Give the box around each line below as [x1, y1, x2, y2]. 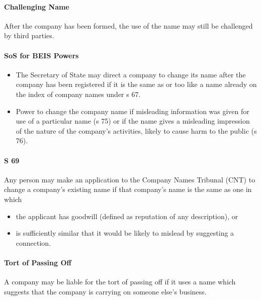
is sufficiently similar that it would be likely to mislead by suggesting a [16, 228, 234, 238]
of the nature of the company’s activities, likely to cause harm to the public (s [16, 125, 257, 136]
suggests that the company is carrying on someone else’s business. [4, 286, 207, 296]
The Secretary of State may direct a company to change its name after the [16, 69, 246, 79]
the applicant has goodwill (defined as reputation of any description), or [16, 211, 238, 221]
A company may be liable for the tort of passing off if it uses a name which [4, 276, 236, 287]
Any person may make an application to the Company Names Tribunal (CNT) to [4, 174, 255, 184]
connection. [16, 237, 51, 248]
